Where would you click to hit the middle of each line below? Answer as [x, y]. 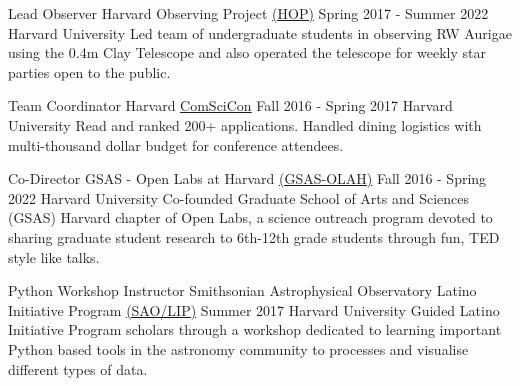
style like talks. [54, 256]
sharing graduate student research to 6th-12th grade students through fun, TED [254, 236]
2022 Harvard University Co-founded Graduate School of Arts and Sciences [239, 197]
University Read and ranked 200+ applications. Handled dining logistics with [245, 124]
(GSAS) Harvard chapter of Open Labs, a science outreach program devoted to [250, 217]
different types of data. [78, 368]
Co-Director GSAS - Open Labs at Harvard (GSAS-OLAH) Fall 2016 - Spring [247, 178]
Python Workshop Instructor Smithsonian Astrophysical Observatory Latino [242, 290]
